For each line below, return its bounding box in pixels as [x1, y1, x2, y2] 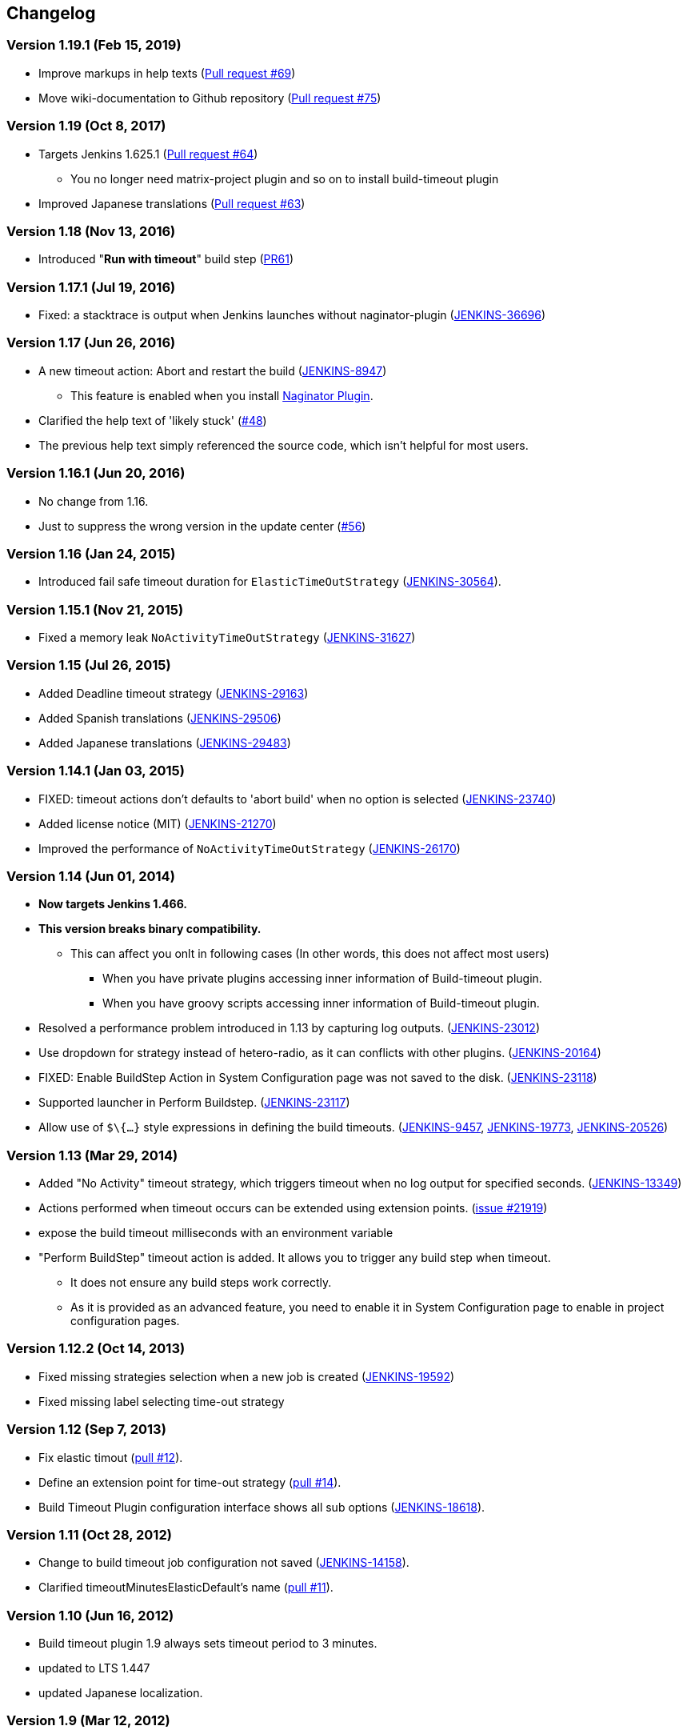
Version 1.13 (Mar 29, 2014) [6, 1147, 178, 1163]
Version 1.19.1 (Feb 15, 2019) [6, 37, 182, 54]
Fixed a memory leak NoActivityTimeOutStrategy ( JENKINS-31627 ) [38, 631, 416, 645]
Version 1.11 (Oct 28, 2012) [6, 1526, 172, 1543]
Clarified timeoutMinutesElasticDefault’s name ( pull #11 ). [38, 1580, 334, 1595]
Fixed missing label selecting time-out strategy [38, 1394, 285, 1408]
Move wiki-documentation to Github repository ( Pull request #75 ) [38, 90, 381, 105]
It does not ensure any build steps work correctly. [70, 1275, 332, 1290]
